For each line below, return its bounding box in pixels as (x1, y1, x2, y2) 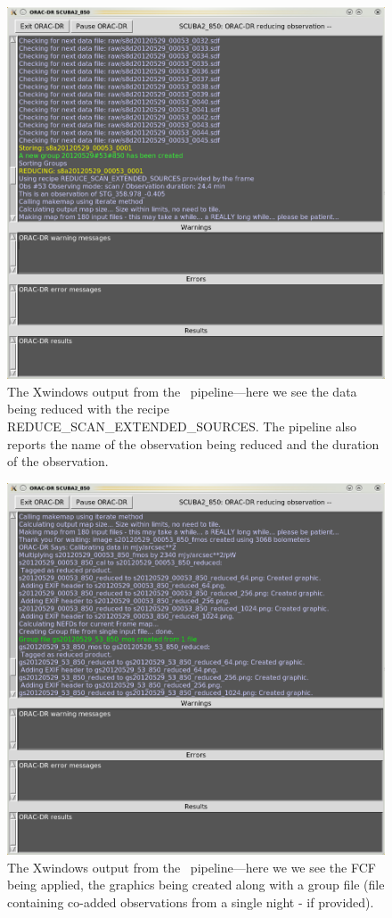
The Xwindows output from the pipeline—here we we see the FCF (7, 857, 376, 876)
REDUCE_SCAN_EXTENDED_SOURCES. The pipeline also (7, 416, 356, 435)
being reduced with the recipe (7, 399, 170, 418)
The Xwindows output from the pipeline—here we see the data (7, 381, 357, 400)
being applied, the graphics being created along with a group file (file (7, 875, 385, 894)
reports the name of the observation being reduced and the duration (7, 434, 380, 453)
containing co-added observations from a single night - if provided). (7, 892, 374, 911)
